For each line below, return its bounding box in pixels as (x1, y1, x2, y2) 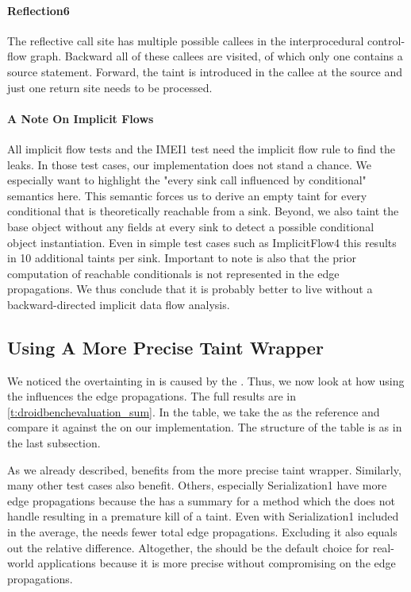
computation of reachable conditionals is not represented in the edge (7, 265, 340, 281)
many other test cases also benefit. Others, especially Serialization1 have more (7, 477, 387, 493)
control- (367, 32, 405, 48)
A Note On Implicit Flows (7, 110, 154, 126)
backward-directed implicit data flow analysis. (7, 296, 230, 312)
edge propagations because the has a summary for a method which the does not (7, 492, 395, 509)
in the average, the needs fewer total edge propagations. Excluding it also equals (7, 524, 398, 540)
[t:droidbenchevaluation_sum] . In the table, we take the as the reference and (7, 403, 380, 420)
